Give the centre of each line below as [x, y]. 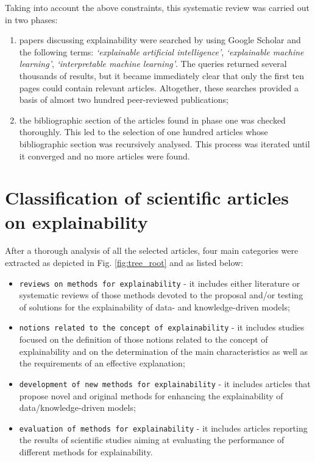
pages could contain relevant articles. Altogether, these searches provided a [159, 87]
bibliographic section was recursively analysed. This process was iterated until [165, 143]
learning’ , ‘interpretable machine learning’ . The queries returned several [153, 64]
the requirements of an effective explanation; [102, 363]
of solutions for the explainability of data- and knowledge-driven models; [154, 306]
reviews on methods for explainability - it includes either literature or [160, 283]
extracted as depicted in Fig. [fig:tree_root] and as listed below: [124, 263]
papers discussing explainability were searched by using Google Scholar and [160, 40]
